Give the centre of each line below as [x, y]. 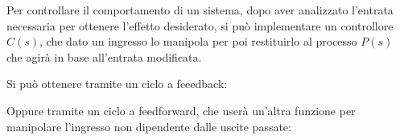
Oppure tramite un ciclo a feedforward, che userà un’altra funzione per [181, 110]
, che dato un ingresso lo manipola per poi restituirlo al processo [198, 41]
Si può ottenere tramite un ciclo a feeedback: [117, 84]
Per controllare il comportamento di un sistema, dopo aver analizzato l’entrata [200, 10]
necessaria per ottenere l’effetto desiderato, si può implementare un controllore [200, 25]
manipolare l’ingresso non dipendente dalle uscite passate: [149, 126]
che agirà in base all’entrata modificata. [104, 56]
